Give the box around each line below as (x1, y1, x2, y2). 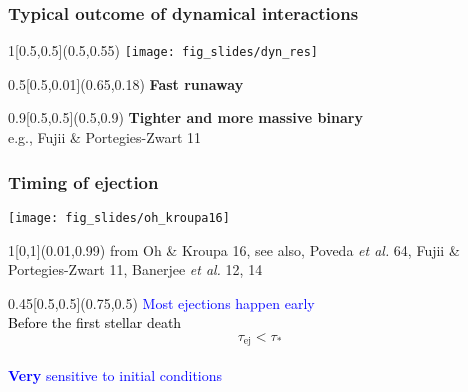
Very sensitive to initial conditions (8, 364, 223, 385)
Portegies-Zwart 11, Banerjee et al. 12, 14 (8, 259, 263, 280)
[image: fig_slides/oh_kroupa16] (8, 210, 230, 225)
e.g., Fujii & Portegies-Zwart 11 (8, 127, 202, 148)
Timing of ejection (8, 169, 159, 194)
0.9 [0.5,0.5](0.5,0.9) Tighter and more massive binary (8, 107, 363, 128)
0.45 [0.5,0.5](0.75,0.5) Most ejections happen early (8, 292, 315, 313)
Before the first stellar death (8, 312, 182, 333)
